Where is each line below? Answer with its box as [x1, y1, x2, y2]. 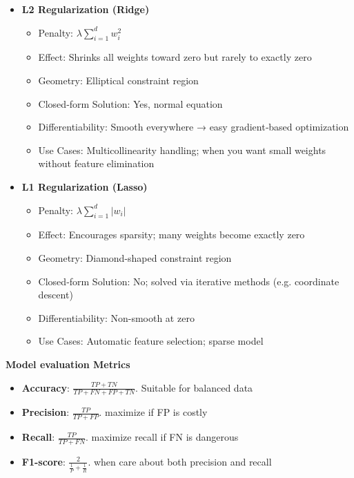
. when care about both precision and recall [88, 454, 272, 468]
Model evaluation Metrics [6, 356, 130, 371]
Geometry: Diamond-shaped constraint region [38, 250, 232, 265]
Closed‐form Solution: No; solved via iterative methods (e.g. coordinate [38, 274, 340, 288]
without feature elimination [38, 156, 155, 171]
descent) [38, 287, 73, 302]
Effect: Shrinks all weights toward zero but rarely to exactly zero [38, 50, 312, 64]
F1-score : [21, 454, 66, 468]
